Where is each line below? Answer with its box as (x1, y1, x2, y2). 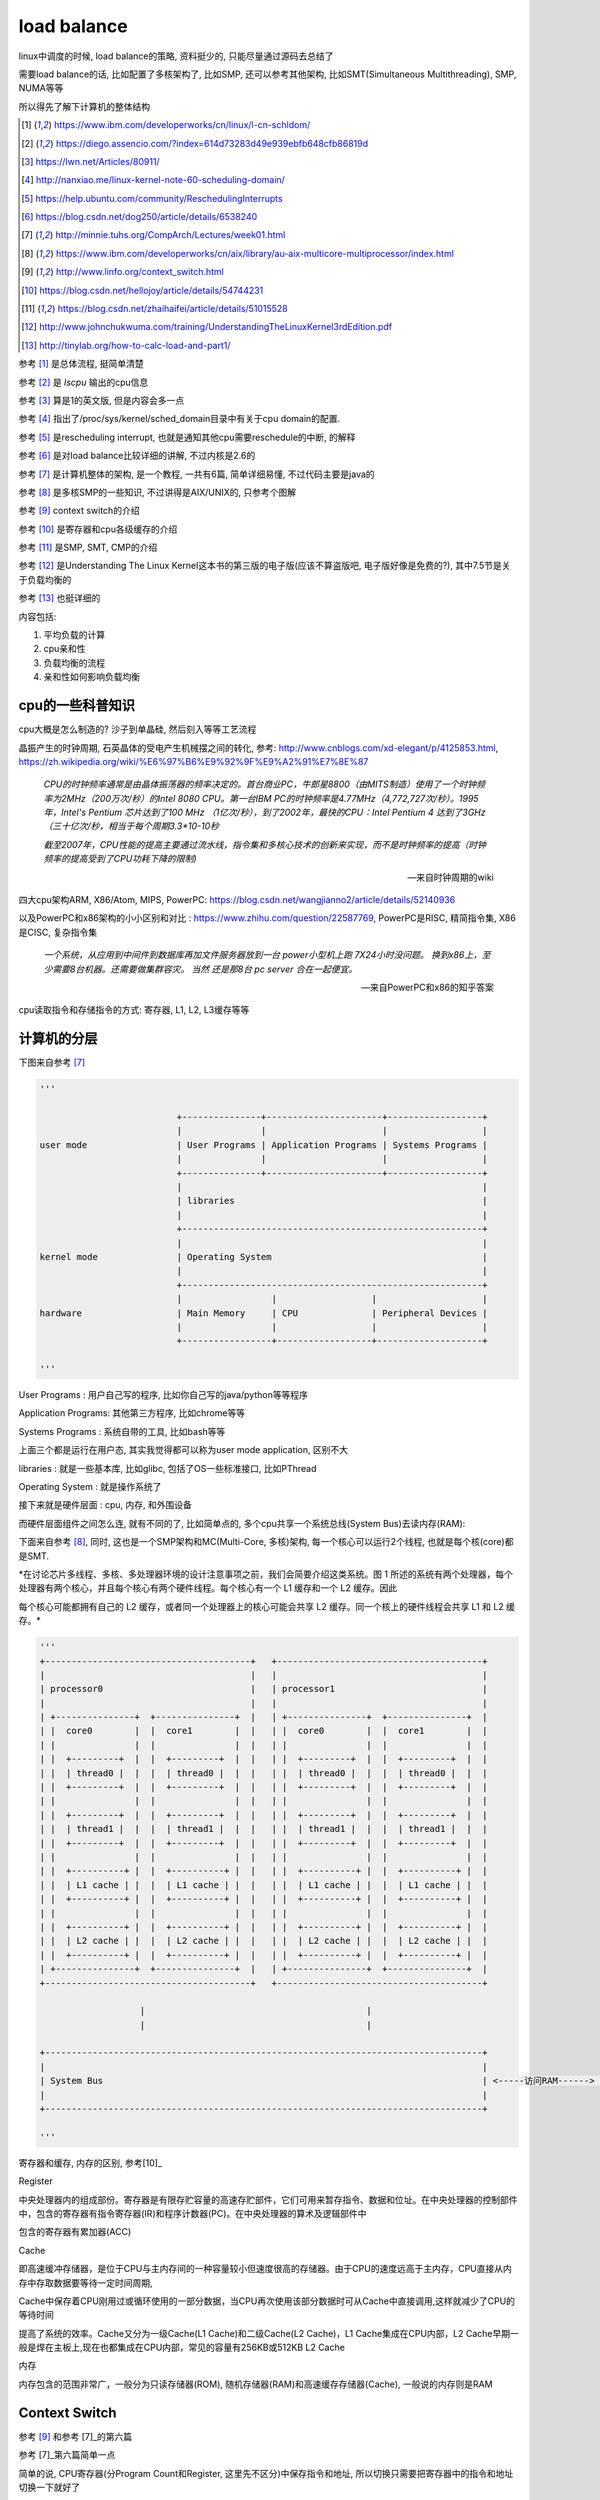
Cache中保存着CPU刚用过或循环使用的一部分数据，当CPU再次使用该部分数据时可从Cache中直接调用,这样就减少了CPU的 (18, 2295, 515, 2307)
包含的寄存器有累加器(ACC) (18, 2226, 132, 2238)
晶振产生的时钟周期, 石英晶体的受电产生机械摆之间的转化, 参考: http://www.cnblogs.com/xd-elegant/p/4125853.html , (18, 741, 499, 754)
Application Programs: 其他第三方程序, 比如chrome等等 (18, 1407, 245, 1419)
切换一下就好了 (18, 2481, 80, 2493)
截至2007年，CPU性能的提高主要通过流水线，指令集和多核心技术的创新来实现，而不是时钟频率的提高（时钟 (43, 838, 487, 850)
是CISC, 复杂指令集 (18, 926, 98, 938)
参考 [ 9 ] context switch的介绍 (18, 505, 140, 517)
